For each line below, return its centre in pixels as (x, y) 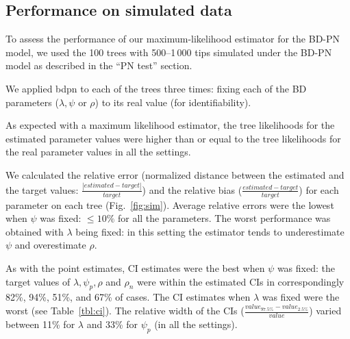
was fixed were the (301, 297)
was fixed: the (306, 268)
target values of (38, 281)
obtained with (35, 231)
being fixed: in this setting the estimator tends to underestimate (210, 231)
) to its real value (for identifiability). (173, 102)
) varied (325, 311)
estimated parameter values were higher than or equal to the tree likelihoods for (173, 138)
